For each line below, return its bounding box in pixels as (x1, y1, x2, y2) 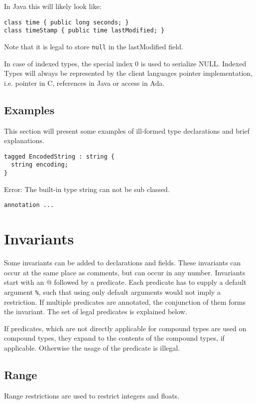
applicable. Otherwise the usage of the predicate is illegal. (4, 342, 180, 353)
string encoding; (11, 161, 68, 169)
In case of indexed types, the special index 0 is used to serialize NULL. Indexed (4, 58, 247, 68)
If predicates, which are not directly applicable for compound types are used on (4, 323, 247, 333)
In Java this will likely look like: (4, 1, 102, 11)
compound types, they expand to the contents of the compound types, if (4, 333, 225, 343)
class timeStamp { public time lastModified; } (4, 27, 165, 34)
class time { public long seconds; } (4, 18, 129, 26)
